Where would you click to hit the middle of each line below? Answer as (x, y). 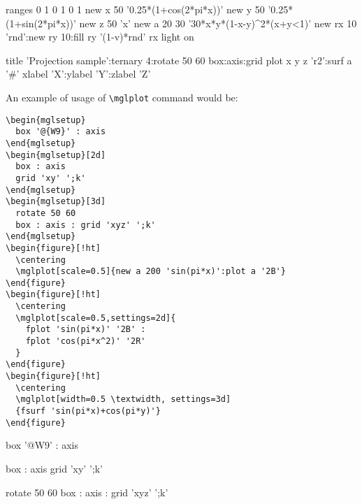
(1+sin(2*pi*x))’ (41, 23)
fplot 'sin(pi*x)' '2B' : (86, 330)
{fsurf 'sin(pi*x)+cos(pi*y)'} (88, 411)
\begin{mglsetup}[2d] (56, 155)
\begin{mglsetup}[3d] (56, 202)
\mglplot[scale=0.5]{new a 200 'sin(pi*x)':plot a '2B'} (151, 272)
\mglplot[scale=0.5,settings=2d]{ (96, 318)
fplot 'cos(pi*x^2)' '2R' (86, 341)
